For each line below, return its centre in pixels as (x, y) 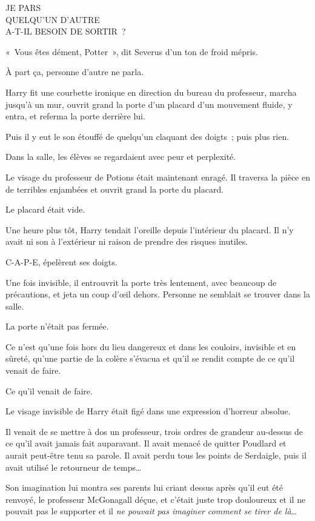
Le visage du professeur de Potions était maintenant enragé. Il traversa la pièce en (158, 177)
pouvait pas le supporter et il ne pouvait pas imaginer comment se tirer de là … (151, 511)
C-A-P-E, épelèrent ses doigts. (61, 261)
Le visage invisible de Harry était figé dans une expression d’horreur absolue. (148, 411)
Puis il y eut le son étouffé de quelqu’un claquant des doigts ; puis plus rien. (148, 136)
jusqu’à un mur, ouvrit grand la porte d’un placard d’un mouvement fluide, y (149, 104)
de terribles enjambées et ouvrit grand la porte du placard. (115, 189)
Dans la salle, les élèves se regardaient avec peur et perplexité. (121, 157)
